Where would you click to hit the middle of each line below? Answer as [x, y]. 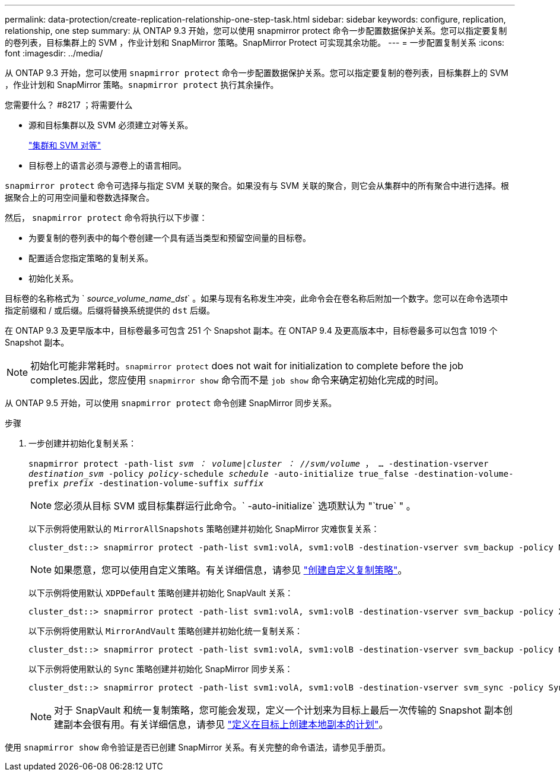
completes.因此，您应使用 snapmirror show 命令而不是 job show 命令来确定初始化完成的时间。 [237, 380]
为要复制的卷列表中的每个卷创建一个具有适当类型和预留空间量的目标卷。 [170, 238]
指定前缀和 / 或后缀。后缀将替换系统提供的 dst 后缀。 [110, 310]
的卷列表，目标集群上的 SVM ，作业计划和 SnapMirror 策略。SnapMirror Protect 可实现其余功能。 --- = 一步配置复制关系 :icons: [255, 42]
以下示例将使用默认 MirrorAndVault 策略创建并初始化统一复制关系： [166, 631]
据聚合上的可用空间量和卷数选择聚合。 [79, 197]
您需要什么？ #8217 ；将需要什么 [69, 105]
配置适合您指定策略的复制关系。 [91, 258]
